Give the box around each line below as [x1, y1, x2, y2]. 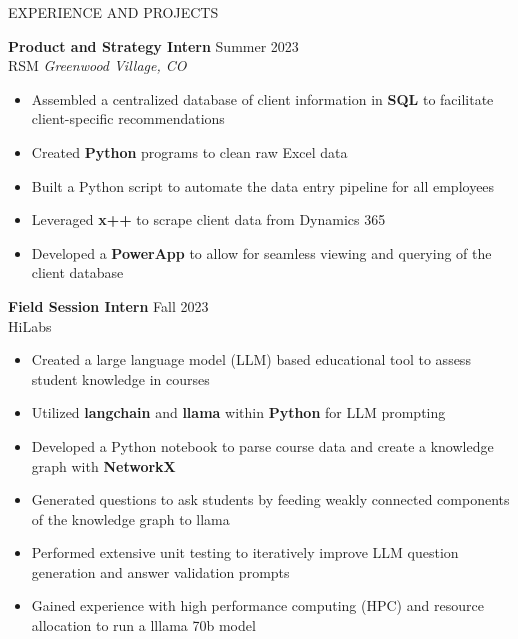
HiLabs [8, 315, 52, 336]
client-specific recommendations [31, 108, 225, 129]
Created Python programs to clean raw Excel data [31, 141, 348, 162]
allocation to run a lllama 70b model [31, 615, 256, 636]
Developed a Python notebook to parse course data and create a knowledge [31, 435, 494, 456]
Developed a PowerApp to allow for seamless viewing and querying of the [31, 242, 492, 263]
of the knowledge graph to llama [31, 508, 230, 529]
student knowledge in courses [31, 368, 210, 389]
